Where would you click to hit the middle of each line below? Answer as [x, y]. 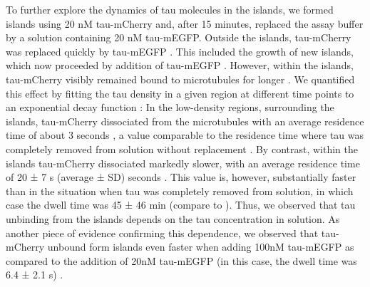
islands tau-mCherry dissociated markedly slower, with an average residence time [183, 163]
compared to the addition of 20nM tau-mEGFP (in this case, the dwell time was [181, 260]
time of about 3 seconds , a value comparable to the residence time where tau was [185, 135]
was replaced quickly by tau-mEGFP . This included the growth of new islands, [180, 51]
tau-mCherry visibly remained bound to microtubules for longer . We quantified [180, 79]
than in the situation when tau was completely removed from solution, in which [180, 191]
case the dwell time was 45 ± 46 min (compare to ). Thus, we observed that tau [181, 205]
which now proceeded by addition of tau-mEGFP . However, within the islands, [180, 65]
